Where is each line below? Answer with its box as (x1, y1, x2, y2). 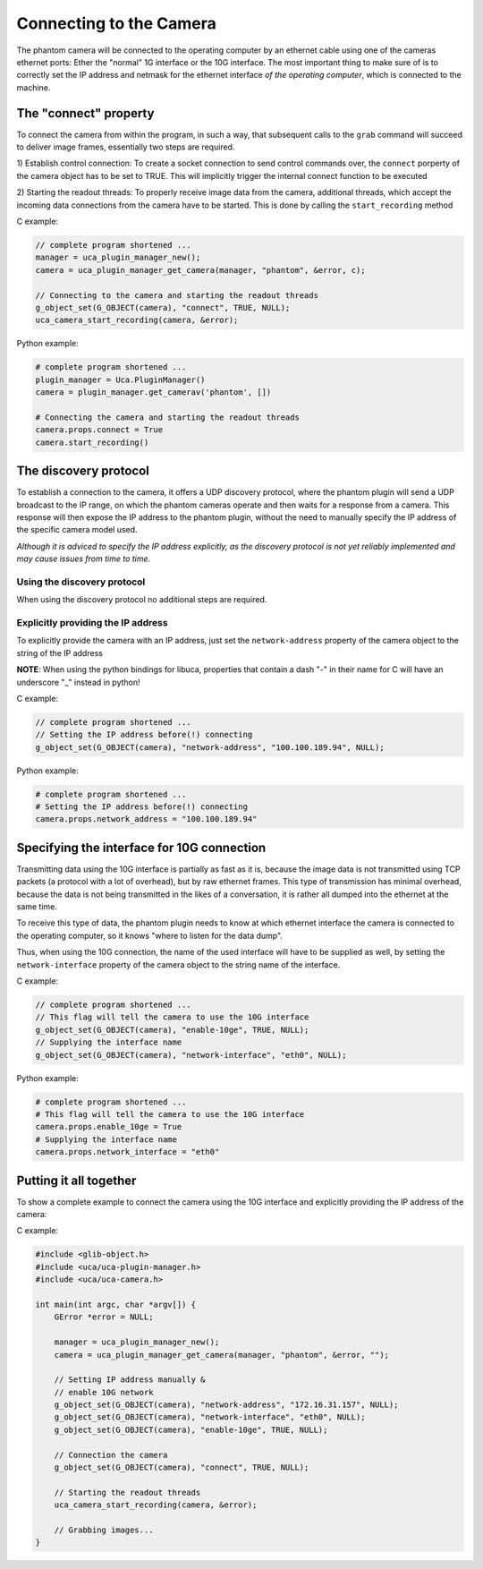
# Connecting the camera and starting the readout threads (35, 412, 300, 422)
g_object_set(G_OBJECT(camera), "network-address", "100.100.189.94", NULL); (35, 742, 385, 752)
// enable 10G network (54, 1387, 154, 1397)
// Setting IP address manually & (54, 1375, 206, 1385)
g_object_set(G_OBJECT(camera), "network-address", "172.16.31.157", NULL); (54, 1400, 399, 1410)
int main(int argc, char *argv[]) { (35, 1299, 197, 1309)
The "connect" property (16, 106, 155, 121)
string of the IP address (16, 647, 103, 658)
